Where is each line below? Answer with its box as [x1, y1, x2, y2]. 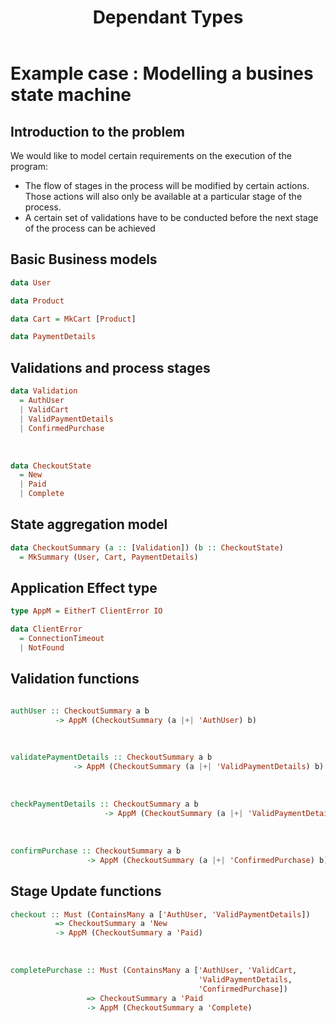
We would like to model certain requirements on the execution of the [10, 150, 292, 161]
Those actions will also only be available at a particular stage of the [24, 191, 303, 202]
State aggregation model [10, 516, 168, 533]
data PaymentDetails [10, 332, 97, 342]
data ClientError [10, 624, 83, 635]
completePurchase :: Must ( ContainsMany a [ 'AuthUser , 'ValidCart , [10, 966, 298, 976]
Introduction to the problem [10, 123, 185, 140]
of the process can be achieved [24, 222, 156, 234]
